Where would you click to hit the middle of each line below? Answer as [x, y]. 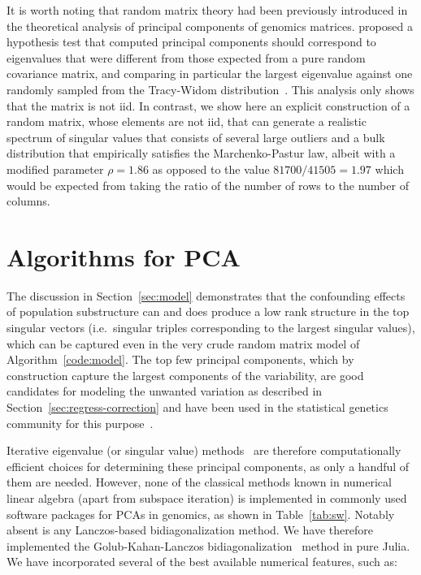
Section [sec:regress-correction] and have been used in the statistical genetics [197, 407]
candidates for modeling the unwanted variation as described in [165, 391]
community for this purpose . [80, 423]
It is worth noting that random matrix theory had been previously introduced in [207, 10]
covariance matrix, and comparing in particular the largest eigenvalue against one [210, 73]
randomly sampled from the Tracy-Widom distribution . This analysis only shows [210, 89]
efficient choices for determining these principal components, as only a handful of [208, 466]
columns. [28, 201]
